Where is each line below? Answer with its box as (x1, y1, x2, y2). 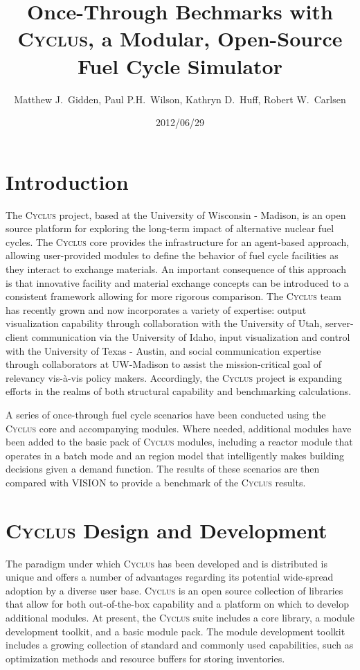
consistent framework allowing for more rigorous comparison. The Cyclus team (6, 289, 341, 303)
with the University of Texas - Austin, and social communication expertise (6, 343, 321, 358)
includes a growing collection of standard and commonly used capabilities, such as (6, 637, 354, 652)
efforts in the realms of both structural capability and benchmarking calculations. (6, 384, 352, 398)
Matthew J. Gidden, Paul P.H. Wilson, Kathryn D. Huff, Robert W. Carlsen (14, 91, 346, 106)
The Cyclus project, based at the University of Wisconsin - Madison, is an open (6, 207, 346, 222)
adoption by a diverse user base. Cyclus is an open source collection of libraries (6, 583, 343, 597)
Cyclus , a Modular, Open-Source (17, 24, 343, 53)
